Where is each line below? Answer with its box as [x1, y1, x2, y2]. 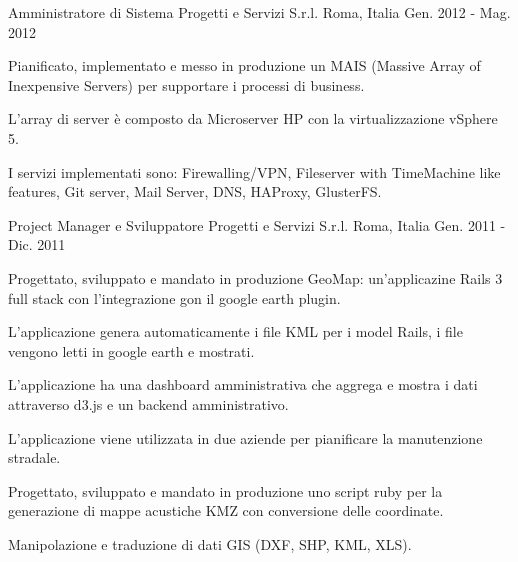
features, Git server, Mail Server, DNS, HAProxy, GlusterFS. [8, 181, 382, 202]
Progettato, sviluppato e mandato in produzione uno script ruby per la [8, 480, 443, 501]
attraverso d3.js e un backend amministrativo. [8, 393, 289, 414]
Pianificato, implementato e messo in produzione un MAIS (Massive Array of [8, 55, 481, 76]
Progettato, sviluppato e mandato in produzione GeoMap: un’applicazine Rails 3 [8, 267, 503, 288]
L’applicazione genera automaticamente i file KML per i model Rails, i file [8, 321, 463, 342]
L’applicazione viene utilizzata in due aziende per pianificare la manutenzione [8, 427, 483, 448]
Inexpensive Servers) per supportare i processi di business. [8, 74, 365, 95]
